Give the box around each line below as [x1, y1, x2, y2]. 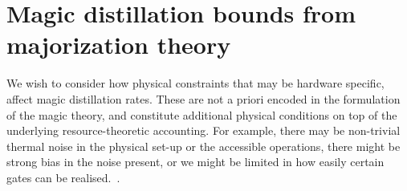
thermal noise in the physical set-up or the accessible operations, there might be [6, 137, 401, 154]
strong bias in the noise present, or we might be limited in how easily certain [6, 153, 385, 170]
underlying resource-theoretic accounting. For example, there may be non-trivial [6, 122, 401, 139]
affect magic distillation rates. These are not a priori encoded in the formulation [6, 90, 401, 107]
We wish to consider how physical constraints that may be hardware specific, [6, 75, 385, 91]
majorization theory [6, 28, 231, 61]
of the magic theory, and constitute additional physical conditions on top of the [6, 106, 397, 123]
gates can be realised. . [6, 169, 120, 185]
